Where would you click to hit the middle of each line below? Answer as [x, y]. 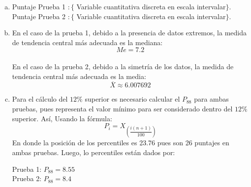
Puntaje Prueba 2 [39, 16]
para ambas [211, 99]
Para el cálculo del [40, 99]
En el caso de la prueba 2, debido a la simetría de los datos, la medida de [123, 66]
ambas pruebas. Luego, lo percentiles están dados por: [94, 152]
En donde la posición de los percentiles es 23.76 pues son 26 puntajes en [121, 143]
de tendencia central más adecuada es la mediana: [87, 42]
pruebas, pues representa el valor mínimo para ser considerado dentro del [122, 108]
